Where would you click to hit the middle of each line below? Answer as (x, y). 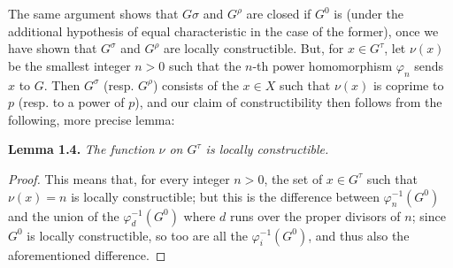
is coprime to (408, 84)
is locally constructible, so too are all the (137, 235)
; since (429, 215)
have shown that (53, 48)
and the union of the (64, 215)
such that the (205, 65)
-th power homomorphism (322, 65)
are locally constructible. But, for (253, 48)
